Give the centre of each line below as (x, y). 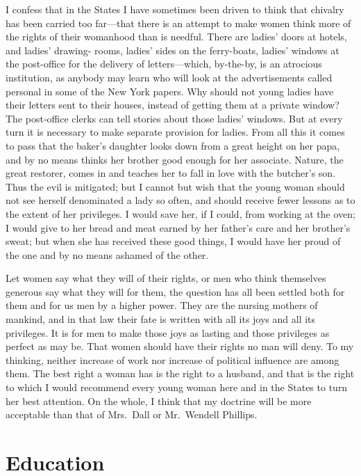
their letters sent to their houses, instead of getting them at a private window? (173, 105)
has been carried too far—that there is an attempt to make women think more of (178, 23)
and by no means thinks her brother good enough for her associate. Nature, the (175, 159)
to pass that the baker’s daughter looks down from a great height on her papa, (173, 145)
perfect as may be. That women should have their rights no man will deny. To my (180, 346)
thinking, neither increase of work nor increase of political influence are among (173, 359)
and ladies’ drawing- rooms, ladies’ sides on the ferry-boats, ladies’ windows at (173, 50)
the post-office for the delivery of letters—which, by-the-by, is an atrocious (164, 64)
